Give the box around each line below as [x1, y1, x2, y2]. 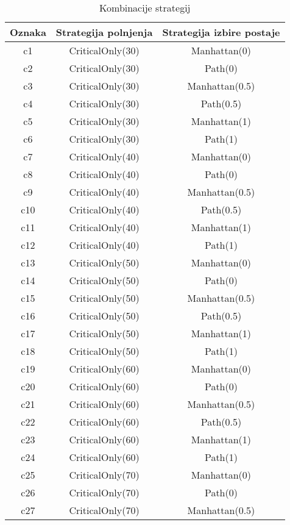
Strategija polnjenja [55, 25, 153, 39]
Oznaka [10, 25, 46, 39]
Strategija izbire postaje [162, 25, 280, 39]
